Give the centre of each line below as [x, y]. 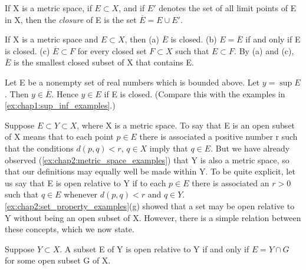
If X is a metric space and [52, 39]
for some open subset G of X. [58, 260]
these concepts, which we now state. [70, 229]
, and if [132, 8]
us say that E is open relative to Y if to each [85, 182]
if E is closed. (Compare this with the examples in [195, 93]
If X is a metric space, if [48, 8]
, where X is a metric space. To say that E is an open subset [186, 125]
